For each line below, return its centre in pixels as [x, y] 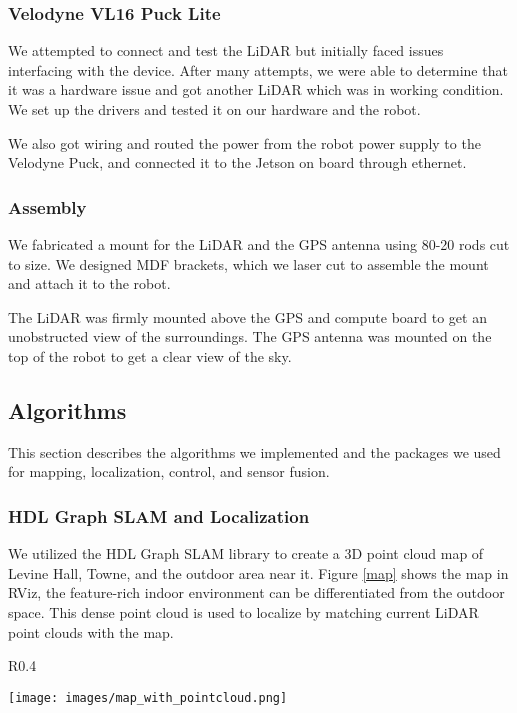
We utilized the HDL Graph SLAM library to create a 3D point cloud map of [246, 553]
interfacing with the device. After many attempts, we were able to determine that [258, 69]
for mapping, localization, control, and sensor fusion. [169, 471]
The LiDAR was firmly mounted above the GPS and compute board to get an [247, 316]
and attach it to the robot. [89, 283]
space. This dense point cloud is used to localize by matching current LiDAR [243, 611]
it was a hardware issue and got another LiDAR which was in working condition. [256, 89]
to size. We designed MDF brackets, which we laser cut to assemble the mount [248, 263]
